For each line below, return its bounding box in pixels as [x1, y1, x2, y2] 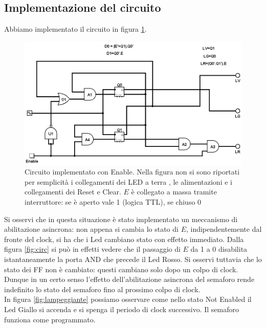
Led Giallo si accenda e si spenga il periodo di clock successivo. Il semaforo [4, 304, 239, 314]
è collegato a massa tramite [131, 186, 217, 197]
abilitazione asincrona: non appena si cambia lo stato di [4, 224, 179, 234]
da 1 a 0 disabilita [190, 244, 248, 254]
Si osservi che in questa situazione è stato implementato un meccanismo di [4, 213, 238, 224]
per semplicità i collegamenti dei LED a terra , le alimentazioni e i [25, 176, 232, 187]
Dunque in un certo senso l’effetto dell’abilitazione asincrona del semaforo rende [4, 274, 255, 285]
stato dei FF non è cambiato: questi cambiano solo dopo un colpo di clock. [4, 264, 238, 274]
